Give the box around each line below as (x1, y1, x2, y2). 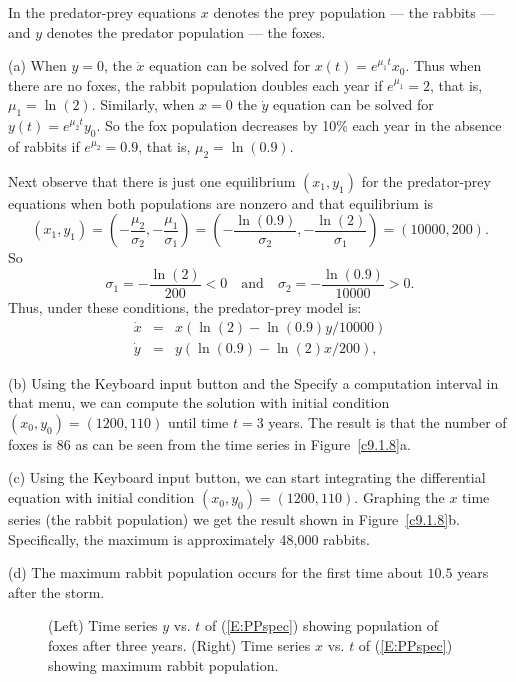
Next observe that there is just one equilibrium (8, 170, 296, 191)
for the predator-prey (361, 170, 491, 191)
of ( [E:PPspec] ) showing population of (205, 615, 438, 636)
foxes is (8, 433, 53, 454)
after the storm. (8, 581, 105, 602)
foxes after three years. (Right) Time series (48, 635, 311, 656)
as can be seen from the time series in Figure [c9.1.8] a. (75, 433, 411, 454)
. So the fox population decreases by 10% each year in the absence (96, 115, 502, 136)
